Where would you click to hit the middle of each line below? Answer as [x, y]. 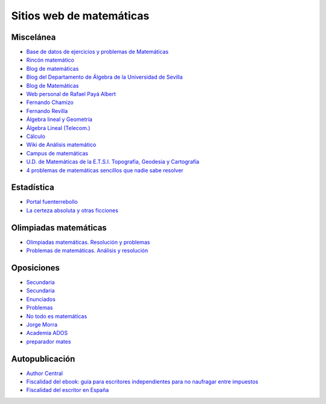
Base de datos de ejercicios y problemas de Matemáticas [97, 52]
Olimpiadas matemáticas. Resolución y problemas [88, 242]
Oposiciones [36, 268]
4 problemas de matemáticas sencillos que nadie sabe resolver [105, 170]
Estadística [33, 187]
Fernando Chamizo [50, 102]
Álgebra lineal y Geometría [59, 119]
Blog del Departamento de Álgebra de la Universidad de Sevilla [105, 77]
